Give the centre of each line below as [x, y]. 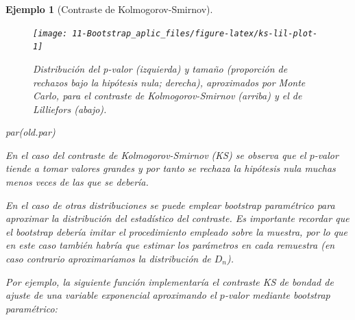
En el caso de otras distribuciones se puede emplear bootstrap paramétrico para [170, 205]
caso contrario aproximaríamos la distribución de [108, 259]
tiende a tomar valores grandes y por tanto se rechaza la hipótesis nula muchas [171, 168]
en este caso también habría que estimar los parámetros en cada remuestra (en [170, 245]
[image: [50, 33]
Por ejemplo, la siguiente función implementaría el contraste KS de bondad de [170, 281]
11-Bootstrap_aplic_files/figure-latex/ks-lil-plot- [195, 33]
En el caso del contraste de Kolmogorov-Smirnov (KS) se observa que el [156, 155]
